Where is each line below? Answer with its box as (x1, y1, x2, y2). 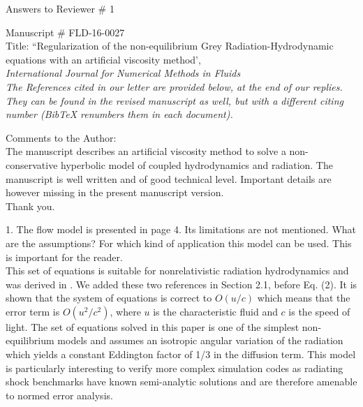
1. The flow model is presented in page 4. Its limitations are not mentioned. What (6, 222, 357, 237)
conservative (6, 157, 58, 172)
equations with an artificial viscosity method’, (6, 52, 201, 66)
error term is (6, 304, 60, 318)
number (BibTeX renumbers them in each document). (6, 107, 233, 121)
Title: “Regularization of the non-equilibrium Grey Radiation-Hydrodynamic (6, 38, 334, 53)
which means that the (257, 290, 350, 305)
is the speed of (288, 304, 350, 318)
